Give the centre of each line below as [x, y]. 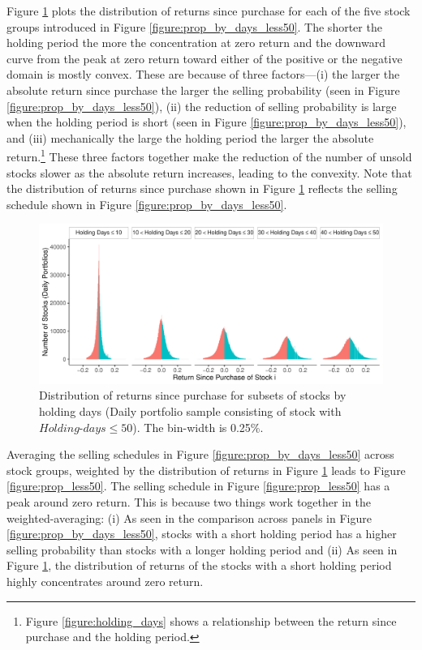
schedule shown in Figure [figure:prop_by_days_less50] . [147, 204]
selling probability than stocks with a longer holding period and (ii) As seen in [202, 549]
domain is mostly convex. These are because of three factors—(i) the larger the [203, 74]
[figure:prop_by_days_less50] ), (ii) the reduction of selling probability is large [202, 106]
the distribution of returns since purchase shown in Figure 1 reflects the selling [202, 188]
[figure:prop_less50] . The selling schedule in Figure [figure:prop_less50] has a [198, 486]
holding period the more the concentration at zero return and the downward [196, 43]
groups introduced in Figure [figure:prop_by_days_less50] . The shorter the [194, 26]
